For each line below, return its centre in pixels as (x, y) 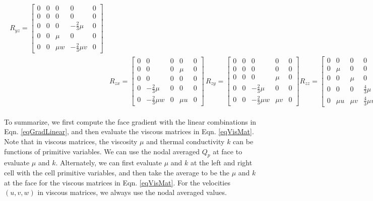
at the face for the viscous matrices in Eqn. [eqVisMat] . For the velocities (117, 182)
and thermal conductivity (185, 141)
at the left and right (222, 163)
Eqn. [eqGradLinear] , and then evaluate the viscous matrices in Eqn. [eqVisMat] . (129, 131)
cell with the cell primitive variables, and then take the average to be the (117, 172)
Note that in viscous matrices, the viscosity (71, 141)
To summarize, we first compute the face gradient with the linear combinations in (130, 121)
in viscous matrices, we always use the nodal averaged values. (132, 192)
